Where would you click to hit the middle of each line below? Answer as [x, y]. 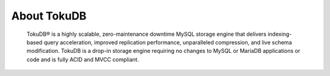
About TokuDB [49, 16]
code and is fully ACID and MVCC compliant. [83, 59]
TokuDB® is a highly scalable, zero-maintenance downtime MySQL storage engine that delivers [147, 34]
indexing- [280, 34]
